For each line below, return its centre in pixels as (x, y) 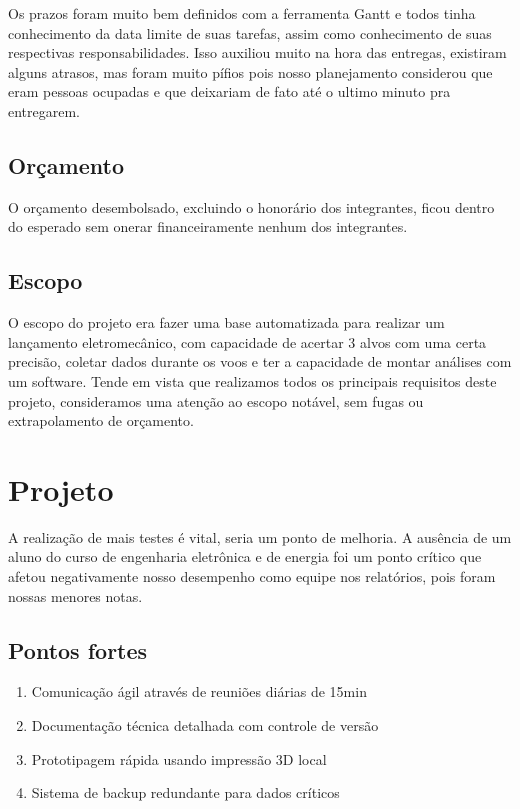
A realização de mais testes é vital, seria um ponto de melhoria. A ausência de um (260, 536)
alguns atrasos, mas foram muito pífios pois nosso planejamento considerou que (250, 71)
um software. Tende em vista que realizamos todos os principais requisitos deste (252, 380)
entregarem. (44, 110)
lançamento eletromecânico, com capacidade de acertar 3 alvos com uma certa (247, 341)
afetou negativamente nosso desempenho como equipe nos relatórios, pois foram (252, 576)
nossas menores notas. (75, 595)
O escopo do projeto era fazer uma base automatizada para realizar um (226, 322)
